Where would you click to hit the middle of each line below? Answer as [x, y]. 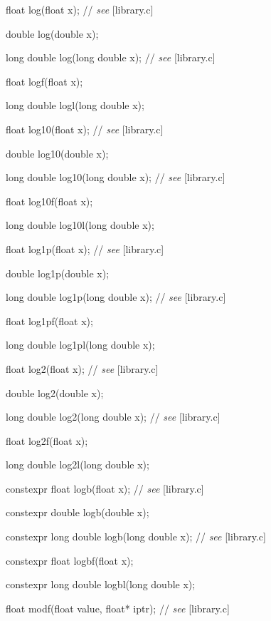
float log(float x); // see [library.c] [80, 9]
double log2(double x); [55, 392]
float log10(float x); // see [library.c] [85, 129]
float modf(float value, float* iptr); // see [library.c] [118, 608]
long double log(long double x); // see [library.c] [111, 57]
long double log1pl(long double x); [80, 345]
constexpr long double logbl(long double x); [101, 584]
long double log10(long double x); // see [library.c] [116, 177]
